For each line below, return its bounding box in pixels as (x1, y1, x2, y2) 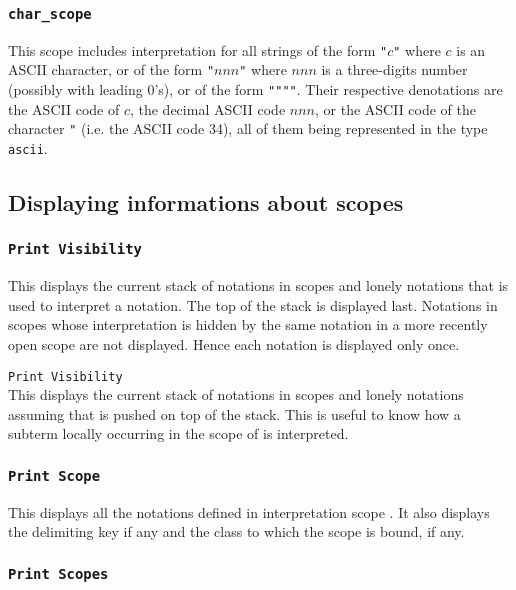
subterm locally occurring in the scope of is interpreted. (8, 423, 349, 444)
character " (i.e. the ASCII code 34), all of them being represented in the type (8, 118, 488, 139)
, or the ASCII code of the (314, 98, 477, 119)
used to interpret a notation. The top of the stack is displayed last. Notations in (8, 294, 498, 315)
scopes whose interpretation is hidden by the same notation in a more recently (8, 314, 488, 335)
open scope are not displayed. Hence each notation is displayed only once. (8, 334, 460, 354)
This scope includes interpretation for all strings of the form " (8, 39, 388, 60)
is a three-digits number (321, 59, 468, 80)
